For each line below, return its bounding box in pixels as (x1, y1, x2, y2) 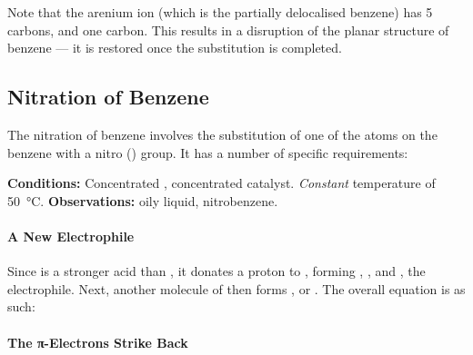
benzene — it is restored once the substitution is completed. (7, 38, 342, 57)
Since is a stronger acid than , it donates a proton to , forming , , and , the (7, 261, 426, 281)
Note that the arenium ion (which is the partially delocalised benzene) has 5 (7, 3, 433, 21)
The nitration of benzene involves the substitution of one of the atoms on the (7, 124, 438, 143)
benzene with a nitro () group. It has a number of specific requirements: (7, 143, 408, 162)
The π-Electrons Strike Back (7, 332, 188, 351)
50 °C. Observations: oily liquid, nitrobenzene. (7, 191, 278, 210)
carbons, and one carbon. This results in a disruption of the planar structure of (7, 20, 449, 39)
